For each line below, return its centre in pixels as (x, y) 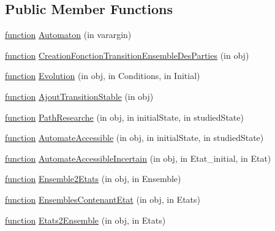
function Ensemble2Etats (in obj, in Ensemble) (93, 179)
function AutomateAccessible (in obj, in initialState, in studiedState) (134, 138)
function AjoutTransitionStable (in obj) (79, 96)
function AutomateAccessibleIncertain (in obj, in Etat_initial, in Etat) (138, 158)
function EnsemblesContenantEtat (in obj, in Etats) (103, 199)
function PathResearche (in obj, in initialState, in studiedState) (124, 117)
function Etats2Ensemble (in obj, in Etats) (85, 220)
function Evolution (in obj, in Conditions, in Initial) (103, 76)
